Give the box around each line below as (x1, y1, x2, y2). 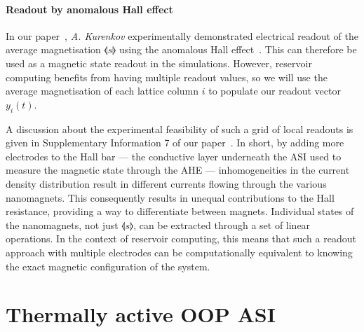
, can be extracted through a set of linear (133, 217, 311, 232)
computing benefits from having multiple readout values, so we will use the (6, 69, 328, 84)
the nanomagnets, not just (6, 217, 119, 232)
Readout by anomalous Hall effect (6, 1, 173, 16)
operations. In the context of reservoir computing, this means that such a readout (6, 231, 356, 246)
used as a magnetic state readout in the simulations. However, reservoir (6, 55, 312, 70)
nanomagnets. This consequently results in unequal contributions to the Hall (6, 190, 335, 205)
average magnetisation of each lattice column (6, 83, 199, 98)
